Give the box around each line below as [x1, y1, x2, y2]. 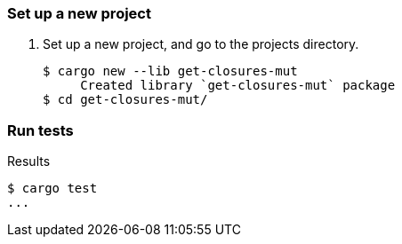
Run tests [7, 121, 74, 139]
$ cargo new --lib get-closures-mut [43, 64, 298, 79]
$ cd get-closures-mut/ [43, 92, 208, 107]
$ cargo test [7, 181, 98, 196]
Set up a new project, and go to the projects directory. [43, 36, 359, 52]
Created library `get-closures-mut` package [80, 78, 396, 93]
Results [7, 153, 51, 169]
